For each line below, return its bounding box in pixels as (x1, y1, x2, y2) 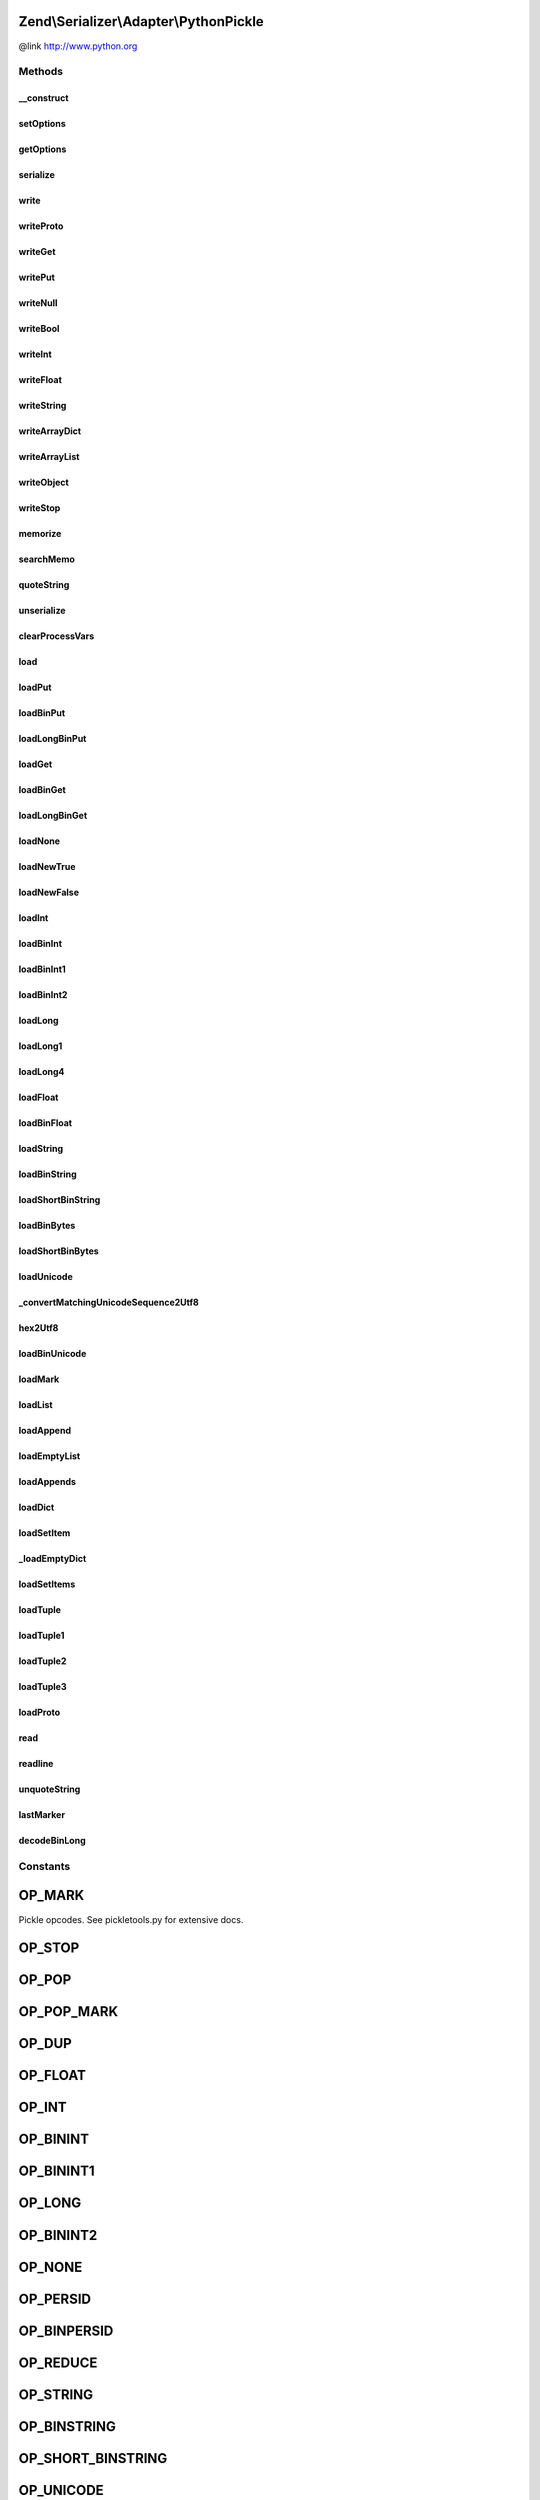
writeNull (18, 297, 58, 309)
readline (18, 1758, 54, 1770)
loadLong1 (18, 1040, 63, 1052)
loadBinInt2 (18, 989, 68, 1001)
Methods (18, 65, 64, 79)
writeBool (18, 323, 60, 335)
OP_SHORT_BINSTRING (18, 2450, 168, 2467)
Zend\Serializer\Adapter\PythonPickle (18, 13, 264, 30)
